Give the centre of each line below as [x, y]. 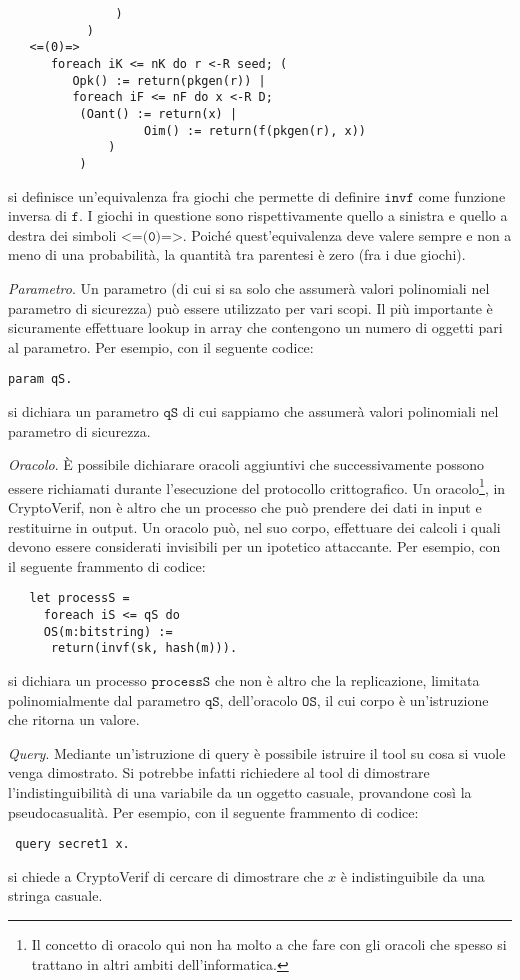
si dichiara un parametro [83, 410]
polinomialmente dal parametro [104, 699]
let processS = [79, 598]
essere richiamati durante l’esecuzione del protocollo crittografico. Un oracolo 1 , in [257, 486]
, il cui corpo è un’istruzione [402, 699]
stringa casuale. [55, 895]
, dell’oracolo [258, 699]
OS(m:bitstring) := [108, 631]
